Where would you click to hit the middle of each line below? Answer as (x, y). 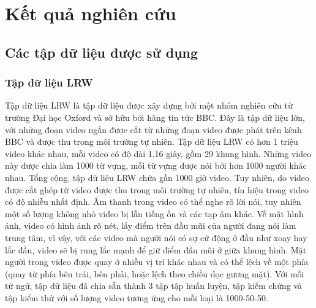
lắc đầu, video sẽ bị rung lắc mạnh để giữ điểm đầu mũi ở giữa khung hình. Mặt (156, 249)
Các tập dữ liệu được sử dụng (102, 52)
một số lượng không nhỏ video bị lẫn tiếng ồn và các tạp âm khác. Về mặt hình (154, 213)
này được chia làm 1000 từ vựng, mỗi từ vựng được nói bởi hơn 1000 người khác (156, 165)
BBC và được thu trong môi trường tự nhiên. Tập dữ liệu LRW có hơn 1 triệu (152, 141)
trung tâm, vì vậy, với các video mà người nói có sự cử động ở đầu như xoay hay (156, 237)
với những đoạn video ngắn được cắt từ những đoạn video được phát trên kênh (153, 129)
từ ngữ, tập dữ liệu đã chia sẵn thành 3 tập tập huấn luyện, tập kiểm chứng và (154, 286)
